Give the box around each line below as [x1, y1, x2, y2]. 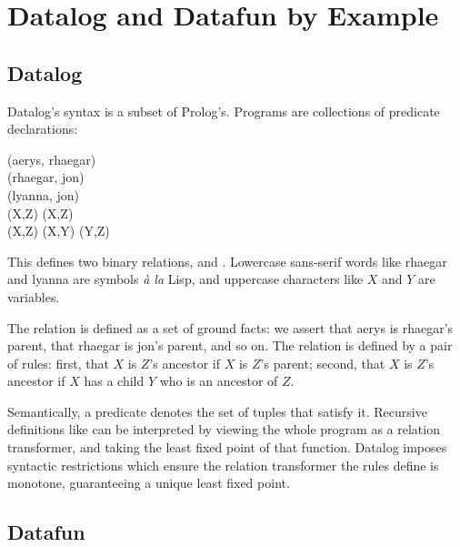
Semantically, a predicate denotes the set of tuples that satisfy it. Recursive [7, 401, 427, 420]
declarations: [7, 119, 78, 138]
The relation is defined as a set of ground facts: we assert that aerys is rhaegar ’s [7, 318, 454, 337]
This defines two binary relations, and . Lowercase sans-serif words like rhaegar [7, 251, 447, 270]
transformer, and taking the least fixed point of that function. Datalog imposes [7, 438, 447, 457]
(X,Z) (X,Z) [7, 203, 74, 222]
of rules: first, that [7, 353, 109, 372]
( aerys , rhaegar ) [7, 149, 96, 168]
